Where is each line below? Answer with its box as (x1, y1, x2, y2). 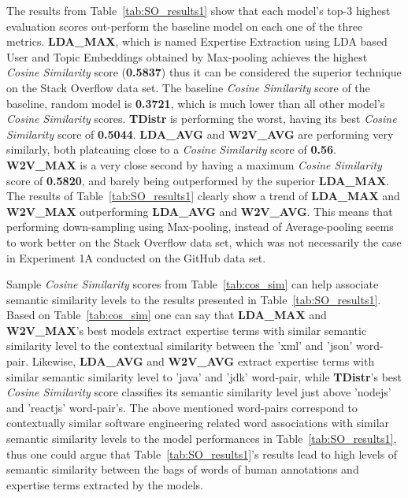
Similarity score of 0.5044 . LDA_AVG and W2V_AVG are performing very (6, 125, 394, 142)
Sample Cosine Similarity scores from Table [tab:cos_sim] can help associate (6, 276, 379, 292)
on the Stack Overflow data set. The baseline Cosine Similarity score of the (6, 79, 370, 95)
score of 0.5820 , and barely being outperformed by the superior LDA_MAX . (6, 172, 390, 188)
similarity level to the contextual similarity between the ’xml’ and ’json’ (6, 337, 353, 354)
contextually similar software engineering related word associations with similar (6, 414, 390, 431)
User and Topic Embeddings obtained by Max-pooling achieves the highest (6, 48, 368, 65)
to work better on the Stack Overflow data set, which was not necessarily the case (6, 233, 402, 250)
